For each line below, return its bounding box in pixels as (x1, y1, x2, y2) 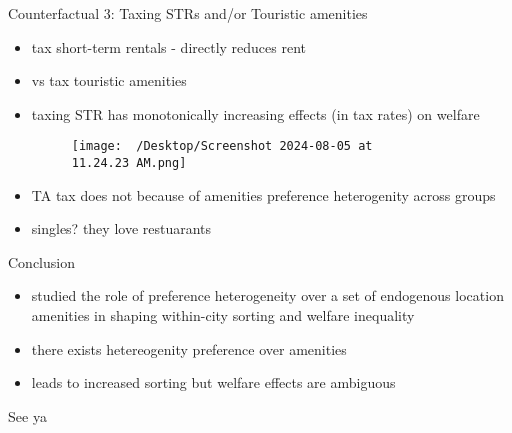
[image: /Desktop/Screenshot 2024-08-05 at (71, 139, 373, 154)
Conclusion (8, 251, 75, 272)
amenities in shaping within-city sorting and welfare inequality (31, 305, 415, 326)
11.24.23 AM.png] (71, 156, 187, 171)
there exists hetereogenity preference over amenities (31, 338, 347, 359)
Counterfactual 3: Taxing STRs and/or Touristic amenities (8, 3, 368, 23)
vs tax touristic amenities (31, 70, 187, 91)
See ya (8, 405, 47, 426)
